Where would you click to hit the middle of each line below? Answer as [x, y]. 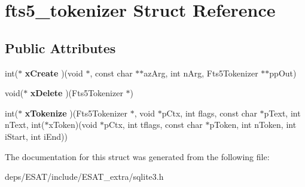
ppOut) [283, 73]
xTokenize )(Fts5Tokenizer [76, 113]
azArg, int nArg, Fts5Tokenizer [201, 73]
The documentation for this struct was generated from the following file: [137, 156]
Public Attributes [60, 47]
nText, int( [25, 125]
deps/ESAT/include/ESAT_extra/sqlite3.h [84, 177]
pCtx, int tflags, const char [153, 125]
